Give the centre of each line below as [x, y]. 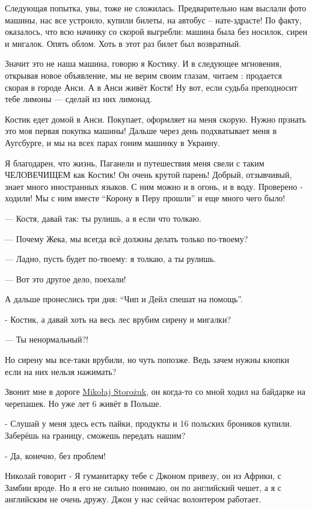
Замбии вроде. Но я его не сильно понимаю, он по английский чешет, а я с [143, 487]
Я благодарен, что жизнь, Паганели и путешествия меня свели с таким [135, 163]
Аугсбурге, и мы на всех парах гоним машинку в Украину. [112, 142]
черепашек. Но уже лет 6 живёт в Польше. [83, 403]
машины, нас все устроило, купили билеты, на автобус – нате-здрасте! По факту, [153, 20]
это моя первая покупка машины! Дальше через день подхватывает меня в [141, 131]
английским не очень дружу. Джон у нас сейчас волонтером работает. [133, 499]
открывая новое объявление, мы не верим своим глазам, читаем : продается [143, 75]
